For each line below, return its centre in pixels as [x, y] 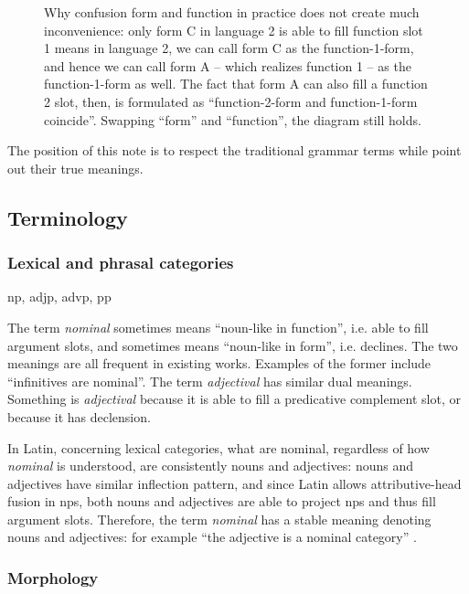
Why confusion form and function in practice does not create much [232, 12]
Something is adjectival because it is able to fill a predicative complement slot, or [234, 399]
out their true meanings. [75, 168]
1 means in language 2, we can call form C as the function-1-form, [229, 48]
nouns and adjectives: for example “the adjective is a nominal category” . [212, 537]
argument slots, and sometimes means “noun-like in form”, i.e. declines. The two [233, 345]
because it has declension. [79, 416]
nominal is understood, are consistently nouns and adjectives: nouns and [210, 466]
